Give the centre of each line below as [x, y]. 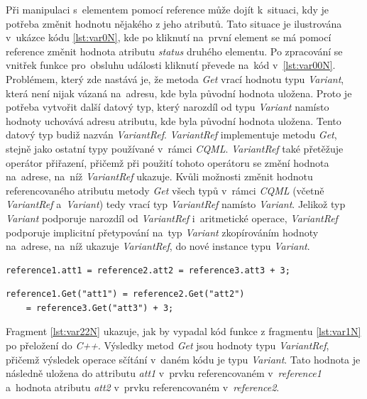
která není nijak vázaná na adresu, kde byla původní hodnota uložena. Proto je [179, 93]
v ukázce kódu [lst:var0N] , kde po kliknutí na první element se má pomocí [169, 37]
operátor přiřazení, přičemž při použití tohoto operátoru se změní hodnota [168, 162]
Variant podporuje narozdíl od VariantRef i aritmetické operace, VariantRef [172, 218]
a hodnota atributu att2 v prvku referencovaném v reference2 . [143, 387]
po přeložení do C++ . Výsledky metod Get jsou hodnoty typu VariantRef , [168, 345]
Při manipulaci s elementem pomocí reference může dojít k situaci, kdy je [168, 9]
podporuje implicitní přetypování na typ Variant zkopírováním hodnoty [162, 232]
